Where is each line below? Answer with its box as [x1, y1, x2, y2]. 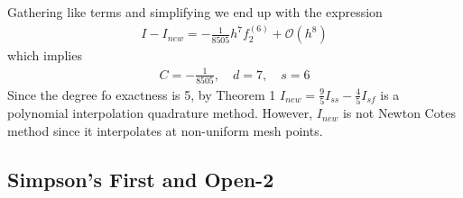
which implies [7, 46, 82, 65]
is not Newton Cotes [342, 103, 456, 122]
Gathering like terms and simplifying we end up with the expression [7, 3, 383, 21]
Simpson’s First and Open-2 [7, 165, 274, 193]
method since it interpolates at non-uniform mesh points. [7, 121, 323, 139]
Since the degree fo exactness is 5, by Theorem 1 [7, 85, 276, 103]
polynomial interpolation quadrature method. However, [7, 103, 313, 122]
